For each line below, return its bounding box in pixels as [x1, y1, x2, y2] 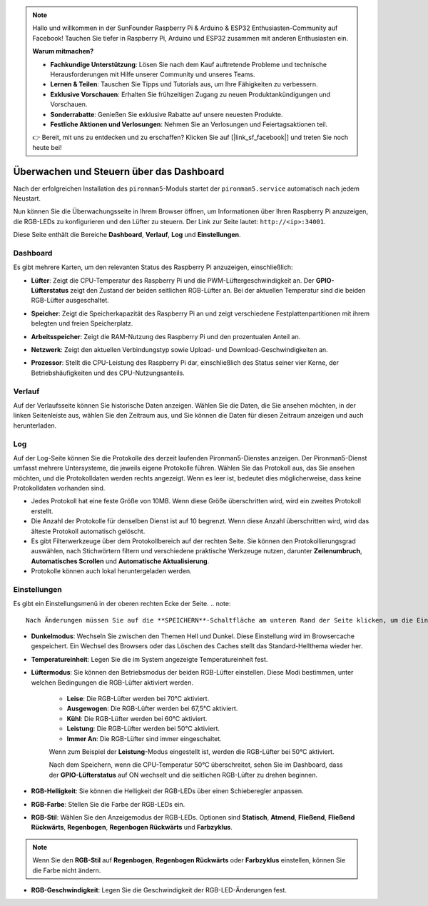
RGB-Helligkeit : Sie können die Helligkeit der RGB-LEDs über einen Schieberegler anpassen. [31, 787, 304, 795]
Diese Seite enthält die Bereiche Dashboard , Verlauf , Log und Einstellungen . [13, 231, 242, 239]
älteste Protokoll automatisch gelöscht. [31, 527, 146, 535]
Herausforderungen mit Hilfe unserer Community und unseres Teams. [50, 70, 256, 79]
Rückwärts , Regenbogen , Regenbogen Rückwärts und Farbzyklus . [31, 823, 233, 832]
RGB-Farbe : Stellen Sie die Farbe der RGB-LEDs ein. [31, 800, 185, 808]
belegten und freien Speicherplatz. [31, 319, 133, 328]
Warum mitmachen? [32, 47, 94, 56]
